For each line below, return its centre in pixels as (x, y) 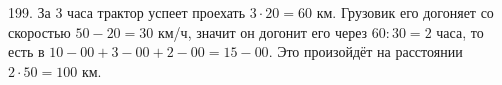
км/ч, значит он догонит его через (262, 31)
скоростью (39, 31)
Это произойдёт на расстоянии (370, 51)
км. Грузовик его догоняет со (405, 12)
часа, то (460, 31)
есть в (26, 51)
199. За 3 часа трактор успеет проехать (127, 12)
